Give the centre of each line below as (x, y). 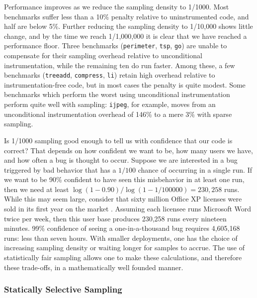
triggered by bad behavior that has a (60, 169)
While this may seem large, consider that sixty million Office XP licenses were (123, 199)
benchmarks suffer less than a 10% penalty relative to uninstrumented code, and (127, 16)
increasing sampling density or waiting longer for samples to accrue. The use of (125, 248)
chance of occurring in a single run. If (195, 169)
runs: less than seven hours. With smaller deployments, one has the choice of (121, 238)
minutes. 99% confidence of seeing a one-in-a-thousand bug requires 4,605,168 (122, 228)
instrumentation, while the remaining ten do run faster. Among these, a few (120, 65)
